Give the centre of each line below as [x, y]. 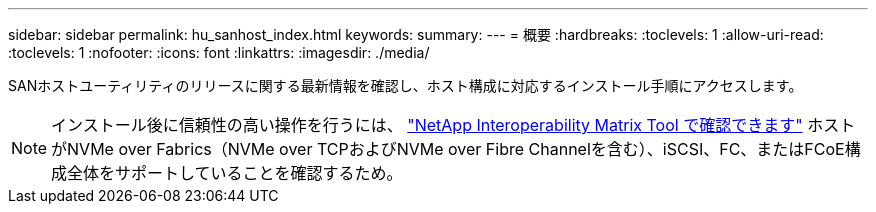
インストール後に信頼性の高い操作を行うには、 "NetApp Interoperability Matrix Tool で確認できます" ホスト [453, 125]
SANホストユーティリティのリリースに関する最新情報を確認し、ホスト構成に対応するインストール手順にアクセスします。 [405, 85]
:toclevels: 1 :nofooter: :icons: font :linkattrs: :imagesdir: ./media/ [219, 52]
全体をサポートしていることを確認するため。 [235, 173]
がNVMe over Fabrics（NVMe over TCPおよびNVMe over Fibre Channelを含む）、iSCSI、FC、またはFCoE [448, 149]
